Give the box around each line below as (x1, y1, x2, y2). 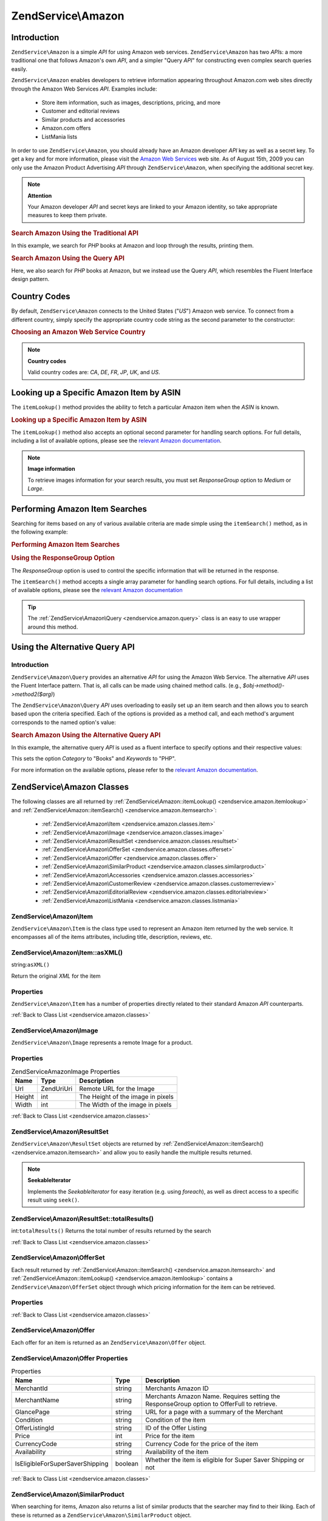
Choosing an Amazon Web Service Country (11, 328, 146, 336)
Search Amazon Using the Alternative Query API (11, 731, 161, 739)
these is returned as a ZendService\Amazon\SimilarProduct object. (11, 1511, 191, 1519)
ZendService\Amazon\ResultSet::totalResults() (11, 1214, 154, 1223)
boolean (115, 1460, 139, 1468)
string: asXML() (11, 961, 50, 969)
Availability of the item (145, 1448, 209, 1457)
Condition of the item (145, 1416, 206, 1424)
